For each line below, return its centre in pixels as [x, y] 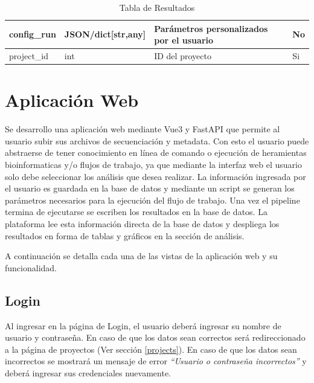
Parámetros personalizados [211, 28]
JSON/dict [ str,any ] [105, 34]
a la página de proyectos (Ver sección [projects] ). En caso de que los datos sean [151, 349]
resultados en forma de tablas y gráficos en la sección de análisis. [125, 235]
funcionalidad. [31, 267]
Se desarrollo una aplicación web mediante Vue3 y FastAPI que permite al [143, 129]
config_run [33, 34]
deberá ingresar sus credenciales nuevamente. [88, 372]
